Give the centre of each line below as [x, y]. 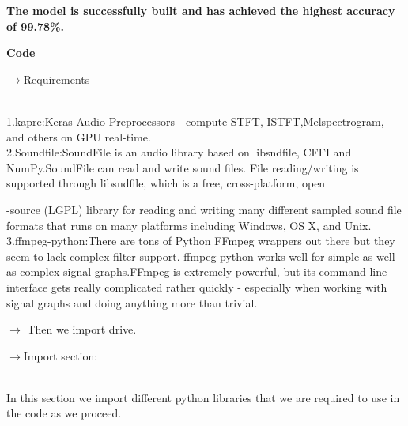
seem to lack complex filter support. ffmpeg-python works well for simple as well [201, 256]
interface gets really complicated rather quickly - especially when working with [197, 287]
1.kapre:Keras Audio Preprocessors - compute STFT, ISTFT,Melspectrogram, [195, 121]
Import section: [60, 355]
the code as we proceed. [64, 413]
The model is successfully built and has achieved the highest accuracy [201, 10]
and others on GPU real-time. [79, 136]
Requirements [57, 79]
